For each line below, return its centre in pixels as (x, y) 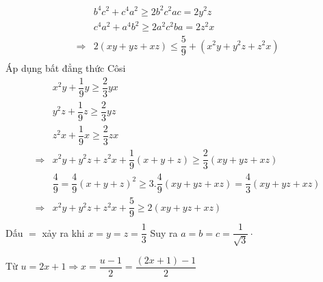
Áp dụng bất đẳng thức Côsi (66, 68)
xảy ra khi (63, 232)
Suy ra (164, 232)
